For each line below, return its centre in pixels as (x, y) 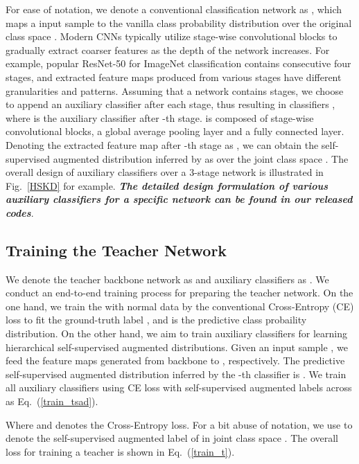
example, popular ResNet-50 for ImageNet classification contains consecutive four (178, 63)
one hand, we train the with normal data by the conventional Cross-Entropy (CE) (180, 306)
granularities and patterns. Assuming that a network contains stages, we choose (175, 90)
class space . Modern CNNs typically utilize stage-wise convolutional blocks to (172, 36)
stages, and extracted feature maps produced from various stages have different (174, 77)
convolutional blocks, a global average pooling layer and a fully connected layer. (175, 131)
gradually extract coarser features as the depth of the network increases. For (168, 50)
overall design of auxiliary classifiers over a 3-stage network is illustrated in (165, 172)
